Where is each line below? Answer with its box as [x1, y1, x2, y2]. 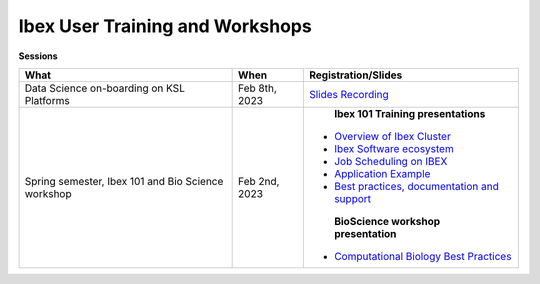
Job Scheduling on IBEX [333, 154, 448, 168]
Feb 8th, [238, 81, 277, 95]
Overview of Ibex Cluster [333, 129, 452, 143]
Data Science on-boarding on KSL [24, 81, 185, 95]
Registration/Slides [308, 68, 403, 82]
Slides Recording [308, 87, 389, 101]
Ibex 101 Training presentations [333, 106, 486, 120]
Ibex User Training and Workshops [18, 15, 312, 37]
